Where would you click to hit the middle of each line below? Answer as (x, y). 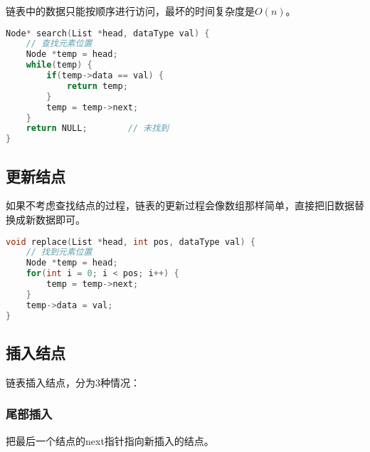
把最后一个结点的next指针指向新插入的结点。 (110, 440)
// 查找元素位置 (59, 44)
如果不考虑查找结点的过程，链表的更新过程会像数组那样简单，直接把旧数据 (180, 205)
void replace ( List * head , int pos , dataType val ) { (131, 242)
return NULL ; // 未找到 (97, 128)
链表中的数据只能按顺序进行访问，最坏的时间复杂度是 (130, 11)
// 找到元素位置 (59, 252)
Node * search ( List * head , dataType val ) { (108, 33)
